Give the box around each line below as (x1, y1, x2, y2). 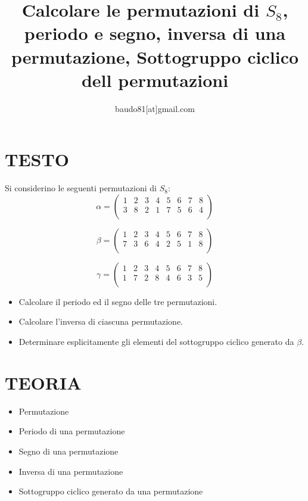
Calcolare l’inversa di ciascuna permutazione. (18, 315, 183, 328)
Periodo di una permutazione (18, 425, 125, 437)
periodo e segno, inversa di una (24, 21, 286, 45)
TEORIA (5, 370, 82, 394)
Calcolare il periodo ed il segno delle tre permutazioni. (18, 295, 217, 307)
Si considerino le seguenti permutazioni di (5, 182, 157, 194)
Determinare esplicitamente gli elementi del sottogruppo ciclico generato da (18, 335, 294, 347)
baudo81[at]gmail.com (115, 102, 195, 114)
